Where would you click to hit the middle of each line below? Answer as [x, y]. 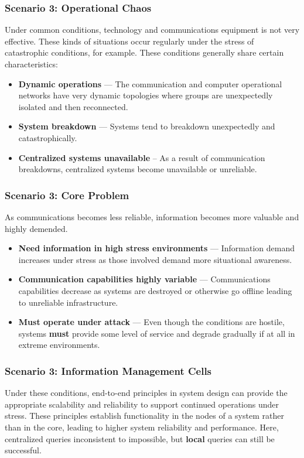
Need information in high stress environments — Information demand [157, 248]
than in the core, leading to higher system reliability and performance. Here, [142, 427]
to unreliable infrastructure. [68, 302]
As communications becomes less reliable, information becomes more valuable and [152, 216]
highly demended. [36, 228]
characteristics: [31, 64]
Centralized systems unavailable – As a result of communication [142, 157]
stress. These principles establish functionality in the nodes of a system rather [144, 416]
